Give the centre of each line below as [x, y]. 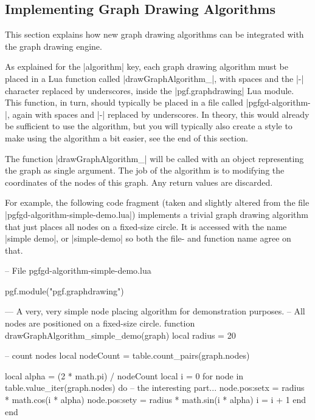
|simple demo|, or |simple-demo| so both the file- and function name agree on [148, 238]
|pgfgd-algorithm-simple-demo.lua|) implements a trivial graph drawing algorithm [157, 214]
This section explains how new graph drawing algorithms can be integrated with [154, 34]
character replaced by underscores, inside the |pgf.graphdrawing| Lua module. [150, 90]
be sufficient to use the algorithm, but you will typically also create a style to [149, 126]
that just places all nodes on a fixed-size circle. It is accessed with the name [146, 226]
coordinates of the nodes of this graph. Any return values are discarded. [139, 182]
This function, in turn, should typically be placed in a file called [124, 102]
